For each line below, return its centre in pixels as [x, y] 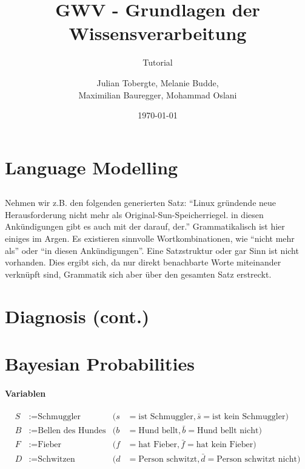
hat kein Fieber [225, 445]
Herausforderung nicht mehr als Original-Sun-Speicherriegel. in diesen [134, 214]
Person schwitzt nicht [257, 459]
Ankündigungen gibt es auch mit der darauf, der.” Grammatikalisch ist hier [145, 226]
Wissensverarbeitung [158, 33]
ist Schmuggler [166, 416]
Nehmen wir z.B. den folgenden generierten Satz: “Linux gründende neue [141, 203]
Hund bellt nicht [228, 431]
